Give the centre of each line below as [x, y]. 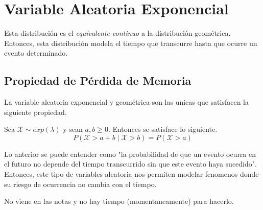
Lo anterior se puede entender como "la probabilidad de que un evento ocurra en [130, 154]
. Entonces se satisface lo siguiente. [163, 129]
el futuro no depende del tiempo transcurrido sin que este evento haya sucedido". [130, 164]
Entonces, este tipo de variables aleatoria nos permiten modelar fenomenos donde [131, 174]
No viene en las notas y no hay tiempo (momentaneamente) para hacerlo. [119, 201]
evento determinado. [36, 53]
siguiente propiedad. [35, 112]
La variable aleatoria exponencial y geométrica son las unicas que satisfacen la [126, 102]
